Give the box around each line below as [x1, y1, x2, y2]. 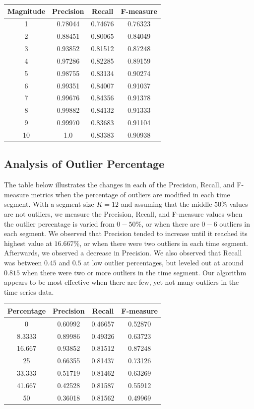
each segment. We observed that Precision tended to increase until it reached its [4, 228, 248, 239]
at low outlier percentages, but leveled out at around [83, 257, 244, 267]
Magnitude [7, 5, 46, 16]
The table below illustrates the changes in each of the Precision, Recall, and [4, 179, 235, 190]
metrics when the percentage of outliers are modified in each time [31, 189, 230, 199]
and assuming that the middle [121, 199, 212, 209]
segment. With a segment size [4, 199, 94, 209]
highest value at [4, 238, 52, 248]
